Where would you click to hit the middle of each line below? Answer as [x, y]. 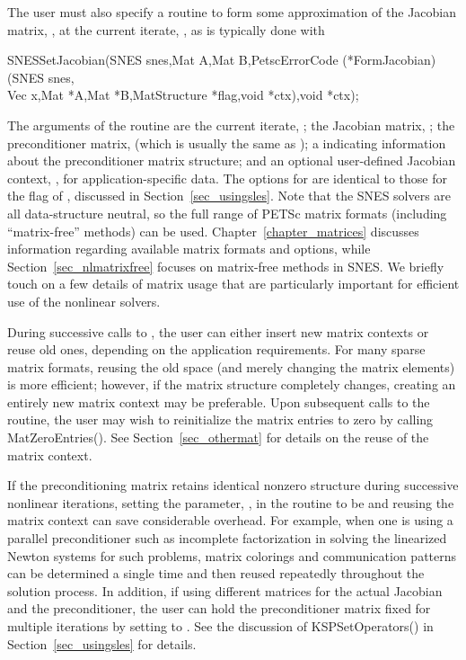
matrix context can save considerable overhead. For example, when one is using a [230, 520]
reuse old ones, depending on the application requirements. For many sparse [216, 349]
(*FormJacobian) [389, 60]
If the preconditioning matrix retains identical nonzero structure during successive [233, 485]
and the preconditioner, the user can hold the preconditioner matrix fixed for [219, 608]
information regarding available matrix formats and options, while [189, 249]
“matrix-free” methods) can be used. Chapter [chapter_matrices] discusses [213, 231]
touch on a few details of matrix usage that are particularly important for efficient [233, 284]
